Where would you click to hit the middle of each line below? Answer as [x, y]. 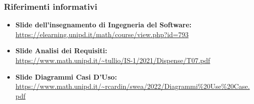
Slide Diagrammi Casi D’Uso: [66, 76]
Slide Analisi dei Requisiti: [61, 51]
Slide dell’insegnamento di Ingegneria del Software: [104, 25]
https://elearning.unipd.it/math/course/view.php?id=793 [102, 34]
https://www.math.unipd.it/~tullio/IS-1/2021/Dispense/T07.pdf [113, 60]
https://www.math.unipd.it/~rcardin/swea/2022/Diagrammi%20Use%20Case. [133, 86]
